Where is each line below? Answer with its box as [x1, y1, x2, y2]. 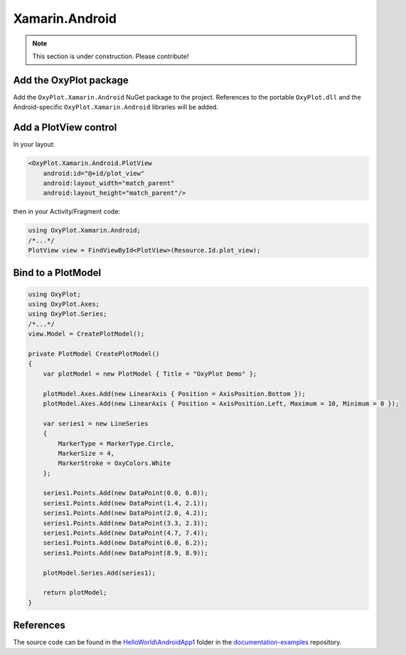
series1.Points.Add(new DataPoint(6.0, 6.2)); [43, 539, 209, 547]
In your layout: [13, 140, 55, 149]
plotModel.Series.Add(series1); [43, 569, 156, 577]
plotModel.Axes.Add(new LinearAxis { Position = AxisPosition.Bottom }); [43, 390, 306, 398]
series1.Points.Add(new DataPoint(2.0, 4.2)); [43, 509, 209, 517]
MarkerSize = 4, [58, 449, 115, 457]
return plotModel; [43, 589, 107, 597]
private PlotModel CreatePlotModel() [28, 349, 160, 358]
